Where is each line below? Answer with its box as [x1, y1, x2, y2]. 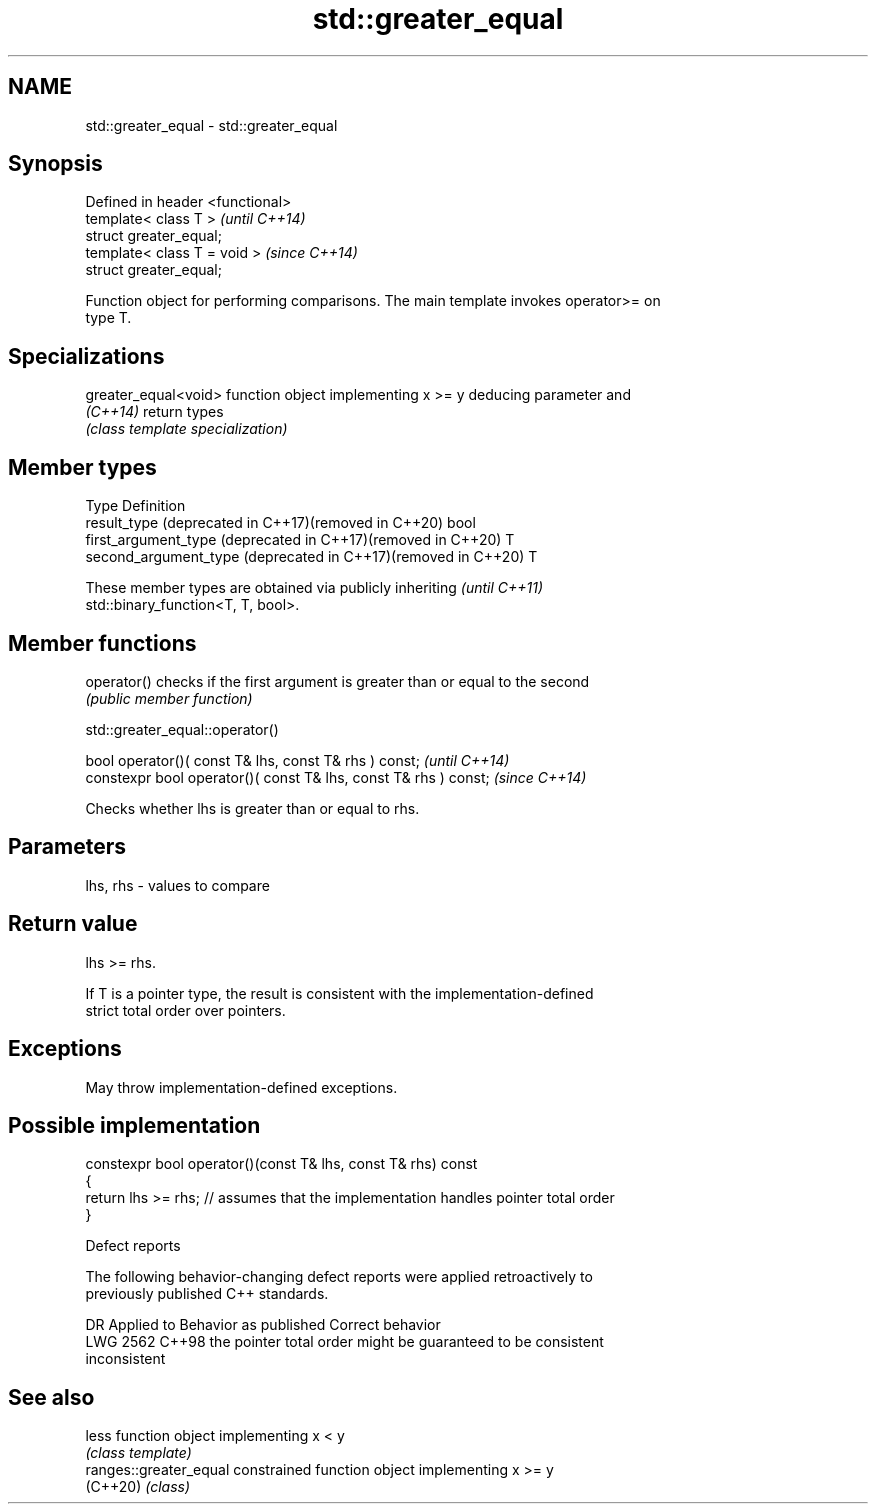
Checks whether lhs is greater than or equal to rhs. [85, 799, 420, 817]
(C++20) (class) [85, 1478, 191, 1496]
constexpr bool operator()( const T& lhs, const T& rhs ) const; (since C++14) [85, 768, 587, 786]
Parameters [8, 834, 126, 860]
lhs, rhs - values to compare [85, 876, 270, 894]
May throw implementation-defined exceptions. [85, 1078, 398, 1096]
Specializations [8, 343, 165, 369]
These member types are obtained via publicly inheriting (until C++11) [85, 579, 544, 597]
